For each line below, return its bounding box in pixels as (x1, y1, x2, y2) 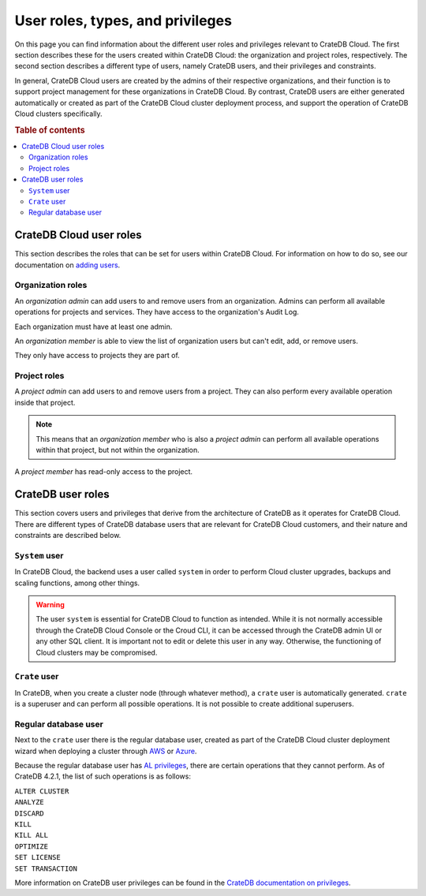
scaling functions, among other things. (14, 578, 140, 588)
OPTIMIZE (14, 842, 49, 851)
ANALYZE (14, 797, 45, 807)
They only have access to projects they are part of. (14, 351, 181, 360)
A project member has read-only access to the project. (14, 467, 193, 476)
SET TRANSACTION (14, 864, 78, 873)
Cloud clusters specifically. (14, 109, 103, 118)
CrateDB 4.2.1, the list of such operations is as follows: (14, 771, 191, 781)
